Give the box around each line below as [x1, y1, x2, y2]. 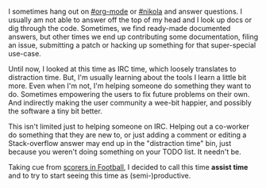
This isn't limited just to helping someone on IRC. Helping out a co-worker [8, 122, 250, 131]
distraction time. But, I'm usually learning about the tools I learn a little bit [8, 73, 247, 82]
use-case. [8, 49, 41, 58]
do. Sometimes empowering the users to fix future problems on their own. [8, 90, 250, 98]
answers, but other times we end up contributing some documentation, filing [8, 32, 259, 41]
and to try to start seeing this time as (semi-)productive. [8, 171, 191, 180]
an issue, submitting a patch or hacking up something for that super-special [8, 40, 256, 50]
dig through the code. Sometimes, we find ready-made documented [8, 24, 231, 33]
